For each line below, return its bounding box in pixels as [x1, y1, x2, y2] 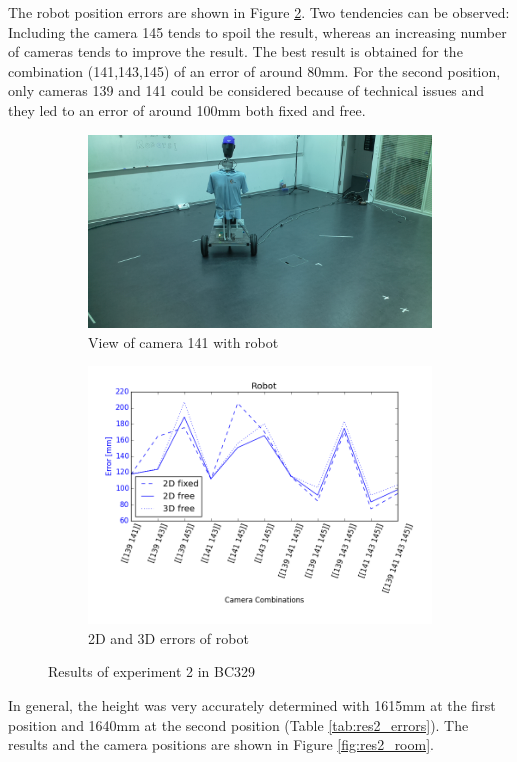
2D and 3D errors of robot [88, 627, 249, 648]
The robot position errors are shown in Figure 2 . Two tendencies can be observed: [8, 2, 510, 22]
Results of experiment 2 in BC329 [48, 661, 256, 682]
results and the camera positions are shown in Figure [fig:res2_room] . [8, 734, 434, 755]
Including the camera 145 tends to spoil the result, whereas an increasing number [8, 21, 507, 42]
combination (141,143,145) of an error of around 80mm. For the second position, [8, 60, 501, 81]
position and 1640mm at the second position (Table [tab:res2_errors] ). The [8, 714, 469, 735]
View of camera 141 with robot [88, 331, 279, 352]
